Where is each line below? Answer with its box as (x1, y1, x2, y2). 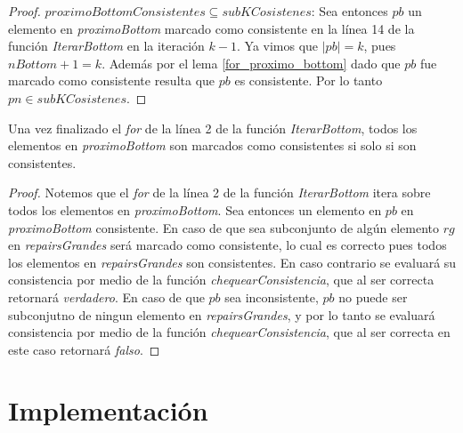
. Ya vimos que (236, 36, 319, 55)
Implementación (8, 392, 208, 429)
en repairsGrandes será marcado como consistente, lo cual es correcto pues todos (8, 236, 447, 254)
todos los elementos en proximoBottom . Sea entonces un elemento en (8, 200, 382, 219)
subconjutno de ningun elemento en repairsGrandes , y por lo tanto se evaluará (8, 305, 435, 324)
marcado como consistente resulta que (8, 71, 215, 90)
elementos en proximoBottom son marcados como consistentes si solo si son (8, 136, 417, 155)
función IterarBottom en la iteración (8, 36, 205, 55)
